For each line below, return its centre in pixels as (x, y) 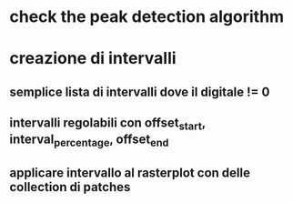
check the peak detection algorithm (147, 17)
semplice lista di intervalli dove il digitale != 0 (140, 91)
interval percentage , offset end (89, 141)
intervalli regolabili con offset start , (108, 124)
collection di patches (70, 187)
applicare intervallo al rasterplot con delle (130, 173)
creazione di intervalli (93, 59)
